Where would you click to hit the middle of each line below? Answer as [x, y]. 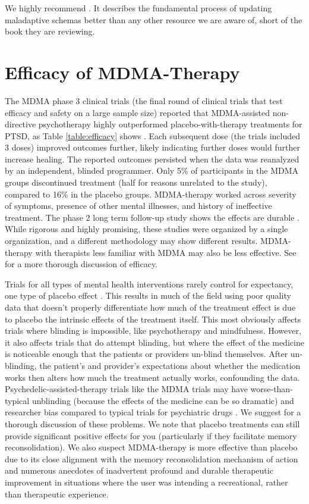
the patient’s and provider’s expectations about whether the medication [170, 365]
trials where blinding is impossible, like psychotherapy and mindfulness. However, [153, 331]
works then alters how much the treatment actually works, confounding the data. [152, 377]
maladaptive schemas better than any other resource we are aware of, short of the [154, 19]
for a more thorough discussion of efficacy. [81, 264]
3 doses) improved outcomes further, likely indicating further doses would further [152, 147]
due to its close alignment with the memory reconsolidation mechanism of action [152, 458]
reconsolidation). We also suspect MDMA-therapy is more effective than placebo [151, 447]
